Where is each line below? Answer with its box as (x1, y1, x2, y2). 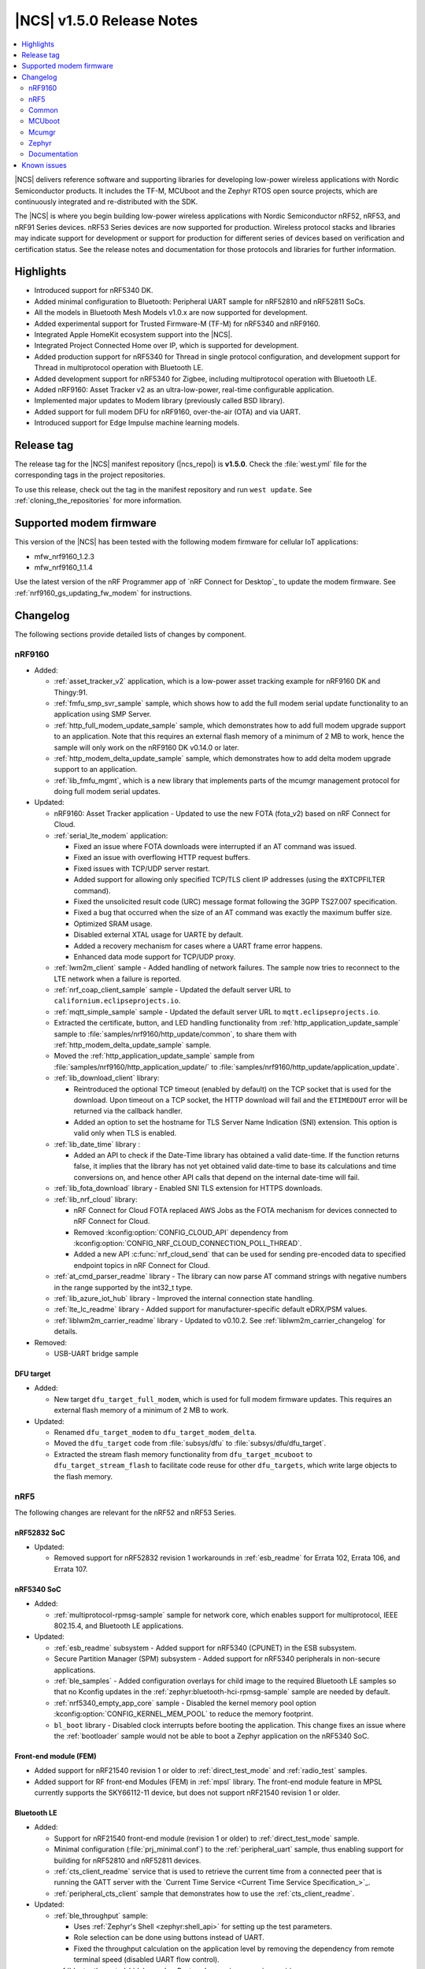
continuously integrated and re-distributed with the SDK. (14, 197, 198, 206)
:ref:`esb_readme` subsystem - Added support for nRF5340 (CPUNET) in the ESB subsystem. (54, 1643, 357, 1652)
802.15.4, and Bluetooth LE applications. (54, 1621, 184, 1630)
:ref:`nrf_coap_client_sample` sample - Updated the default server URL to (54, 985, 291, 995)
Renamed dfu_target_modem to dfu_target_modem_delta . (54, 1427, 257, 1437)
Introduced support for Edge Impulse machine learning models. (34, 418, 240, 428)
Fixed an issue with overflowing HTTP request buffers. (73, 853, 251, 862)
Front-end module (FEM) (14, 1751, 97, 1760)
